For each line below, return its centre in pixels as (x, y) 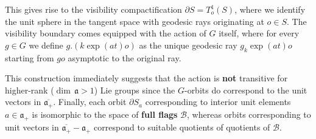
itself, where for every (259, 33)
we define (46, 45)
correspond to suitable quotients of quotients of (182, 127)
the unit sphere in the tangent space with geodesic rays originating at (135, 21)
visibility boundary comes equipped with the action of (106, 33)
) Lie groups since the (135, 90)
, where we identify (270, 9)
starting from (30, 57)
